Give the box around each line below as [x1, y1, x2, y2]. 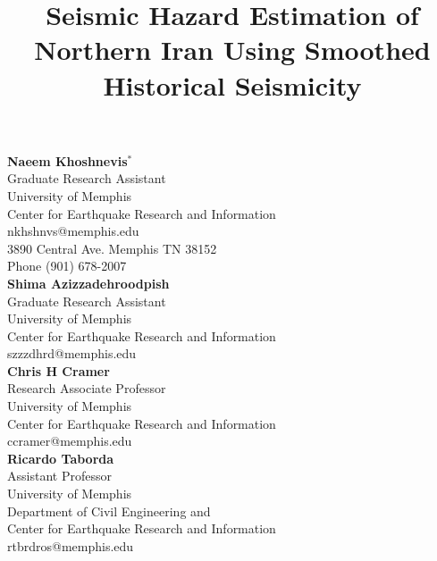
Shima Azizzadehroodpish [7, 273, 170, 292]
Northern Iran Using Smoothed [34, 31, 431, 68]
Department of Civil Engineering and [7, 501, 211, 520]
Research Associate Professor [7, 379, 166, 398]
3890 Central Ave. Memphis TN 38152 [7, 239, 217, 257]
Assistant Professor [7, 466, 112, 485]
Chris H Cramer [7, 361, 110, 380]
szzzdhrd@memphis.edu [7, 344, 137, 363]
